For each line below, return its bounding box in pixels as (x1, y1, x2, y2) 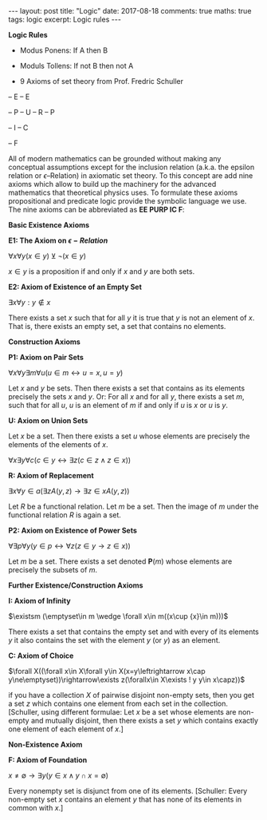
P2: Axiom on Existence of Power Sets (8, 525, 138, 535)
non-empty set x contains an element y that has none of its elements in (8, 794, 241, 804)
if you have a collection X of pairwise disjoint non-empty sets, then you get (8, 691, 255, 699)
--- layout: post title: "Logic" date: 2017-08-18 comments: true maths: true (8, 6, 252, 15)
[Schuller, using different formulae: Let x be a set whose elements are (8, 707, 237, 716)
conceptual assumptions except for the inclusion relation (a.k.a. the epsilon (8, 162, 255, 172)
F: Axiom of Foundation (8, 755, 88, 764)
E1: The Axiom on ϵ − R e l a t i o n (8, 236, 108, 245)
